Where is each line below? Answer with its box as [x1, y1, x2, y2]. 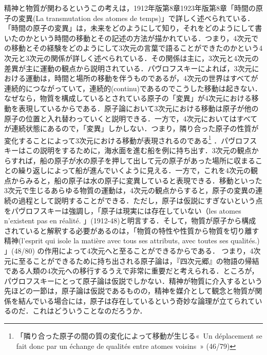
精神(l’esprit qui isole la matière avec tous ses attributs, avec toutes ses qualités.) [4, 235, 260, 246]
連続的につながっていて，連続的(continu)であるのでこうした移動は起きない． [4, 82, 262, 93]
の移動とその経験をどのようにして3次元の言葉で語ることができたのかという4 [4, 43, 263, 53]
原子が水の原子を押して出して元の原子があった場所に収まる [54, 155, 255, 165]
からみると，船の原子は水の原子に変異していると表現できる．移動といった [11, 175, 262, 185]
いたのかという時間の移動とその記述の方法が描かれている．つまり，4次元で [4, 32, 259, 43]
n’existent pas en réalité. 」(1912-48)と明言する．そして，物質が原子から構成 [4, 215, 256, 226]
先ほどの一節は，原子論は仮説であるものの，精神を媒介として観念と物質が [4, 285, 255, 296]
